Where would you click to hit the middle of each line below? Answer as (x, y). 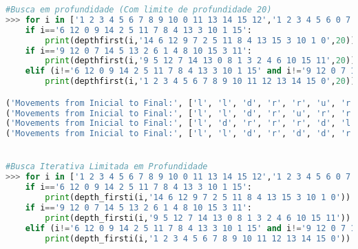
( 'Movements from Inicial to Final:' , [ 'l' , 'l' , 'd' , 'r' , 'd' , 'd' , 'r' (181, 134)
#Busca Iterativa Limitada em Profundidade (107, 167)
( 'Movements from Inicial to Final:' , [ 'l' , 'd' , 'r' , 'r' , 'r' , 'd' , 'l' (181, 123)
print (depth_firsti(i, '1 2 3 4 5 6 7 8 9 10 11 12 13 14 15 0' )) (198, 238)
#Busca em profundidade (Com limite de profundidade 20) (139, 10)
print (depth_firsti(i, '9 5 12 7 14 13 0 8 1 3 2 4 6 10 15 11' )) (198, 218)
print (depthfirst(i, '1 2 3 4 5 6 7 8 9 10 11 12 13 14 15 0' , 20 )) (200, 82)
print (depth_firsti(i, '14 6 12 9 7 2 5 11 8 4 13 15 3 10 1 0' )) (198, 198)
